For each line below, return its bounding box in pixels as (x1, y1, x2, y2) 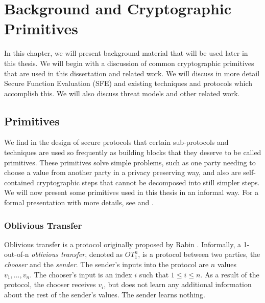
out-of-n (4, 249, 29, 259)
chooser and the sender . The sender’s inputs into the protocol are (4, 259, 209, 270)
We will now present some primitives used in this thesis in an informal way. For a (4, 187, 259, 198)
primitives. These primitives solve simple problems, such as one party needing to (4, 157, 256, 167)
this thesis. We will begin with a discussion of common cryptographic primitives (4, 57, 254, 68)
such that (139, 269, 169, 279)
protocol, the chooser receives (4, 279, 96, 290)
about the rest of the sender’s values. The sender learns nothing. (4, 289, 205, 299)
